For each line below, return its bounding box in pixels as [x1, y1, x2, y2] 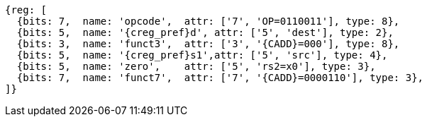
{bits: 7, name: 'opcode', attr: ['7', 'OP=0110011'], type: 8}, [16, 16, 400, 27]
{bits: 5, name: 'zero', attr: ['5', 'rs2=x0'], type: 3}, [16, 61, 376, 72]
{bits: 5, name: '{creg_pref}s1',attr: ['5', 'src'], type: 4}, [16, 49, 388, 61]
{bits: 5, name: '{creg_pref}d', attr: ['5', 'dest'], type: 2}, [16, 27, 394, 38]
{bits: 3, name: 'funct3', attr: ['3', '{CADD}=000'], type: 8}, [16, 38, 400, 49]
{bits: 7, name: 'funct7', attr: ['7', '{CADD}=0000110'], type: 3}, [16, 72, 424, 83]
